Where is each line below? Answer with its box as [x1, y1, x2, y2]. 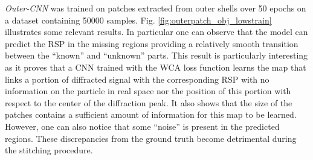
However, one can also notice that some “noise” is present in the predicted [5, 120, 280, 132]
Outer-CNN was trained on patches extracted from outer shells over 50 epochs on [5, 2, 306, 14]
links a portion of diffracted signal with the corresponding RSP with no [5, 72, 269, 85]
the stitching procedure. [5, 144, 93, 156]
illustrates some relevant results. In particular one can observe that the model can [5, 25, 308, 38]
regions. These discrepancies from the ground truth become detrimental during [5, 132, 297, 144]
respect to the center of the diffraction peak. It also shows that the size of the [5, 96, 292, 109]
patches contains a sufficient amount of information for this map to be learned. [5, 108, 297, 121]
